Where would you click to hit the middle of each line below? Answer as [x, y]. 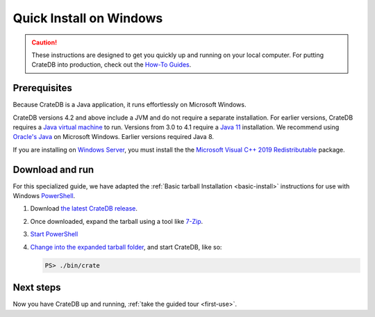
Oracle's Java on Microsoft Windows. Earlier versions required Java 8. [114, 137]
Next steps [37, 287]
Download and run [53, 169]
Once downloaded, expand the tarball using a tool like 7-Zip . [117, 221]
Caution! [44, 42]
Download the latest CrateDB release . [84, 209]
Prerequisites [42, 88]
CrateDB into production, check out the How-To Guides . [111, 65]
